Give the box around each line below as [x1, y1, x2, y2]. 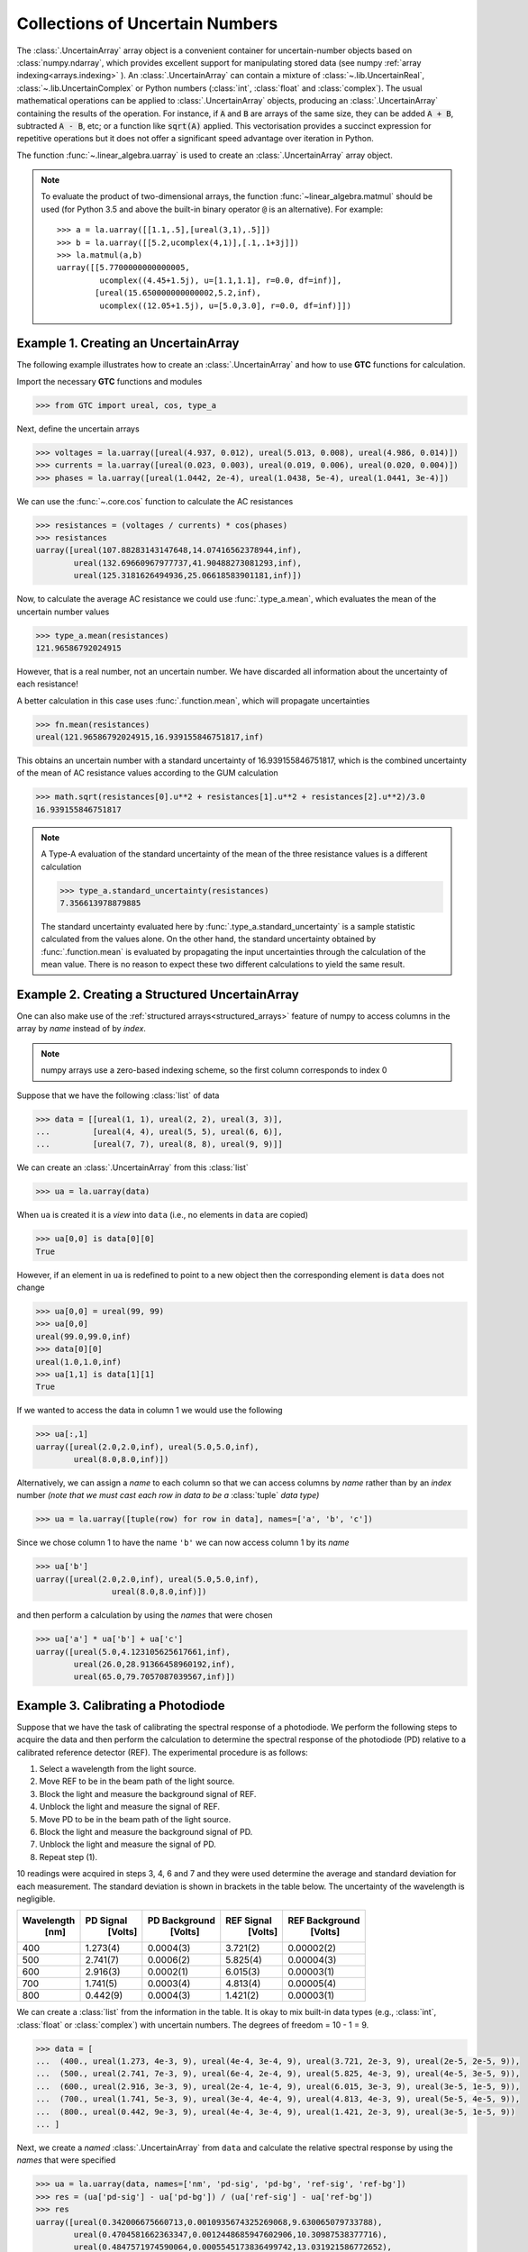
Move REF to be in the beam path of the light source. [39, 1775, 235, 1787]
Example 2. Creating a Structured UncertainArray [16, 986, 299, 1002]
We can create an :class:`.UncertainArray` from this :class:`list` [16, 1162, 250, 1173]
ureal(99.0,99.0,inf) [35, 1331, 132, 1341]
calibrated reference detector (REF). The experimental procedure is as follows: [16, 1747, 308, 1757]
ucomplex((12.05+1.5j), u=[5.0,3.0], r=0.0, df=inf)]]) [99, 300, 351, 311]
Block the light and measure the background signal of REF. [39, 1788, 257, 1799]
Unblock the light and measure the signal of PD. [39, 1839, 216, 1850]
